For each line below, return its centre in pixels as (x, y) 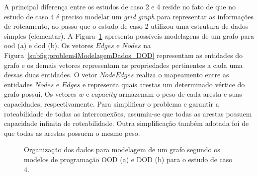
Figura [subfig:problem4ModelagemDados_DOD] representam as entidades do (124, 55)
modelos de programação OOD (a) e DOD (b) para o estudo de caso (128, 159)
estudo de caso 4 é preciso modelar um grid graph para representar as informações (129, 16)
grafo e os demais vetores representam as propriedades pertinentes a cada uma (123, 65)
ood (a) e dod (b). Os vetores (49, 45)
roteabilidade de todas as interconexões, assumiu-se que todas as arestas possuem (128, 113)
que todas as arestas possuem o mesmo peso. (72, 133)
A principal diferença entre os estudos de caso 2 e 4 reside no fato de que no (120, 6)
